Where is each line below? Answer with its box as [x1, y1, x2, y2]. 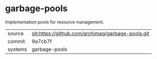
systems [7, 46, 27, 53]
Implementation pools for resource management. [5, 19, 104, 25]
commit [7, 38, 25, 44]
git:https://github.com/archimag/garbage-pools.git [31, 30, 150, 37]
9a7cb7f [31, 38, 52, 44]
